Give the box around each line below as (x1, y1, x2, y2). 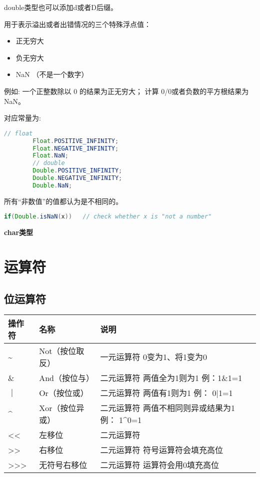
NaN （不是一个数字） (15, 69, 88, 79)
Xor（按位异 (39, 402, 84, 414)
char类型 (4, 227, 33, 237)
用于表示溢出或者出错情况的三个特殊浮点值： (4, 18, 151, 29)
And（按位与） (39, 372, 94, 384)
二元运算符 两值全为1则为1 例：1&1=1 (100, 372, 242, 384)
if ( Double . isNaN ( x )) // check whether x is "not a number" (4, 213, 212, 220)
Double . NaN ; (32, 181, 72, 189)
